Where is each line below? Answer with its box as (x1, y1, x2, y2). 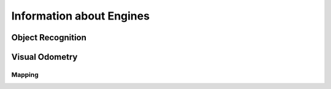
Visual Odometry (11, 52, 78, 62)
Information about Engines (11, 9, 150, 23)
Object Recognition (11, 32, 87, 43)
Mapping (11, 70, 39, 79)
